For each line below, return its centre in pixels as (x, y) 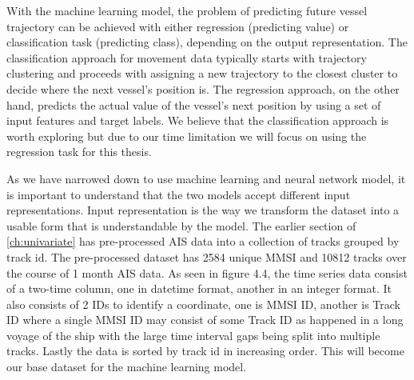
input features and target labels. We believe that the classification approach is (198, 120)
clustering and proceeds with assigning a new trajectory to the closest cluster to (202, 73)
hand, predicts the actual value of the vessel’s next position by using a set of (194, 104)
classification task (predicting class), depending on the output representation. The (207, 42)
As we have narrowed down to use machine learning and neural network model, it (206, 178)
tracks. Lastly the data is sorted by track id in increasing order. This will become (205, 351)
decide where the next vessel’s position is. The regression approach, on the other (203, 88)
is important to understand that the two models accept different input (179, 194)
